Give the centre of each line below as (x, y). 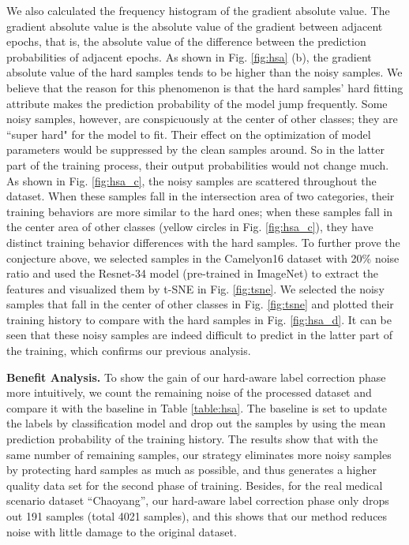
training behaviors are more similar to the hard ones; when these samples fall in (200, 211)
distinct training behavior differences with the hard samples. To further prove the (203, 242)
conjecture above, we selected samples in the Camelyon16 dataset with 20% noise (203, 258)
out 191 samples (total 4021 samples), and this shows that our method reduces (197, 516)
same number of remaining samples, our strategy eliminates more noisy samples (199, 454)
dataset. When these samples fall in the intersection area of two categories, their (201, 196)
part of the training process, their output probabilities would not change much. (198, 164)
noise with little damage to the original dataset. (122, 531)
